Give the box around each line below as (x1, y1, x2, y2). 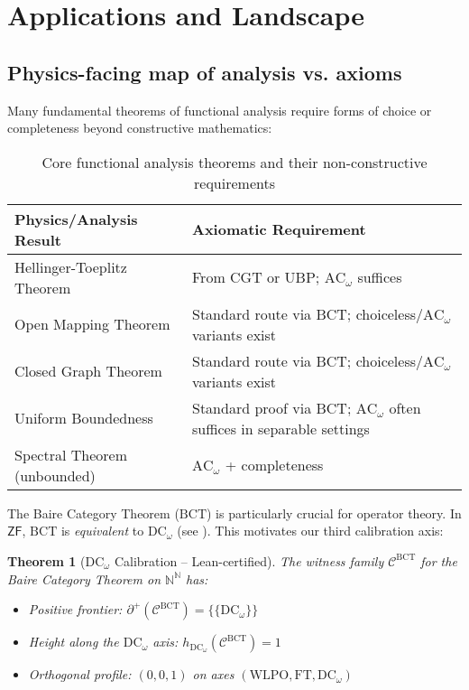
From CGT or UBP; (191, 266, 320, 288)
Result (14, 228, 61, 250)
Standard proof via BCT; (191, 396, 352, 418)
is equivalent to (60, 521, 144, 540)
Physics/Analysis (14, 208, 138, 229)
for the (420, 551, 457, 570)
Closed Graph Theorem (14, 360, 162, 382)
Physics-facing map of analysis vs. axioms (7, 58, 402, 86)
